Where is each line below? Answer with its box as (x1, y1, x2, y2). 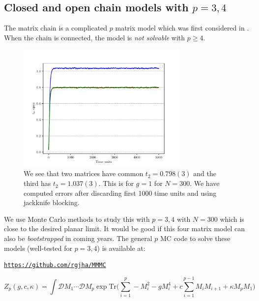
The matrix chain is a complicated (4, 23, 108, 33)
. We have (190, 178, 220, 188)
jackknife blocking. (24, 197, 80, 208)
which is (220, 213, 244, 224)
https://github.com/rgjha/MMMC (4, 262, 106, 269)
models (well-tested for (4, 242, 73, 253)
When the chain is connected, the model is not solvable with (4, 32, 185, 42)
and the (193, 168, 216, 179)
